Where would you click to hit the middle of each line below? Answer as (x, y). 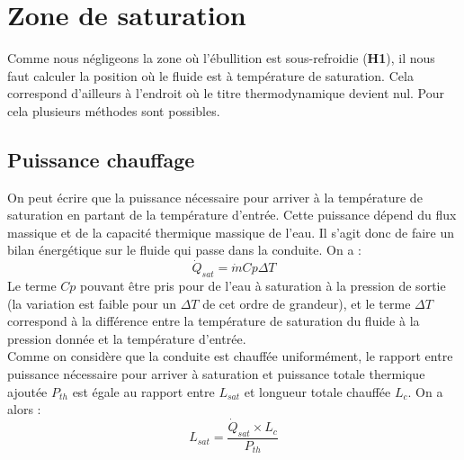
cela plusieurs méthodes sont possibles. (114, 110)
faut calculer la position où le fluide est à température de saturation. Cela (210, 75)
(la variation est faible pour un (92, 303)
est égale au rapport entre (143, 391)
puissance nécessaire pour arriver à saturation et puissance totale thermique (216, 374)
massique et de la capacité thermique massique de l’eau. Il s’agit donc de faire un (231, 232)
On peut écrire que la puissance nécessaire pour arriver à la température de (215, 197)
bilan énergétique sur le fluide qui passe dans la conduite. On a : (184, 250)
